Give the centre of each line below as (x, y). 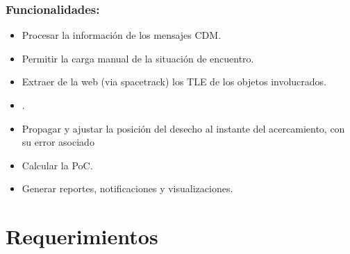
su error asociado (58, 142)
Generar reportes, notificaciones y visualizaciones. (127, 188)
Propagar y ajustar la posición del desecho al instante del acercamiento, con (183, 128)
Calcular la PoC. (57, 165)
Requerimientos (82, 236)
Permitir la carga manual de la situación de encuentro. (138, 58)
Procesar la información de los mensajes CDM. (122, 35)
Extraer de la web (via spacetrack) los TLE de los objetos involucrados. (174, 82)
